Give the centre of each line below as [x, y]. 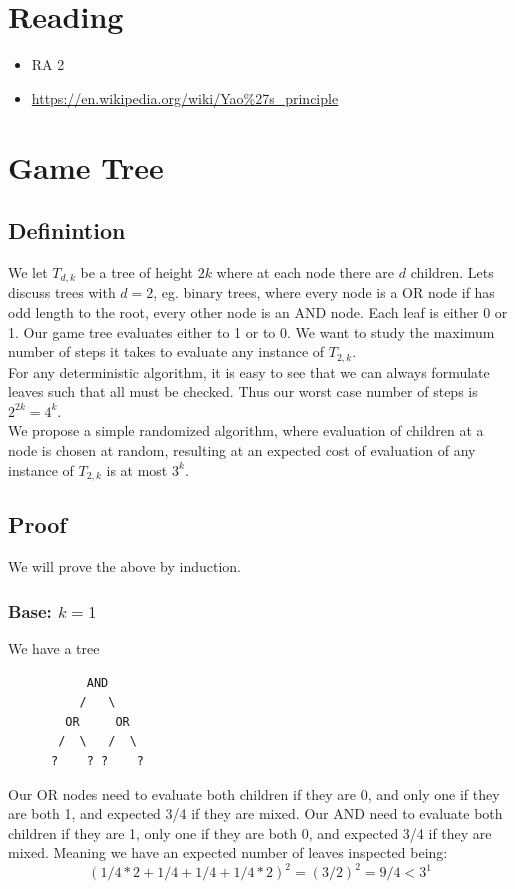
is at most [137, 469]
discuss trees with [62, 292]
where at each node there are [305, 271]
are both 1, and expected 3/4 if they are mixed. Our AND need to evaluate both [255, 813]
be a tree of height [136, 271]
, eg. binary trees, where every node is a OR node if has [324, 292]
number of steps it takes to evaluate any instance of [166, 351]
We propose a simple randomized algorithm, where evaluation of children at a [246, 430]
